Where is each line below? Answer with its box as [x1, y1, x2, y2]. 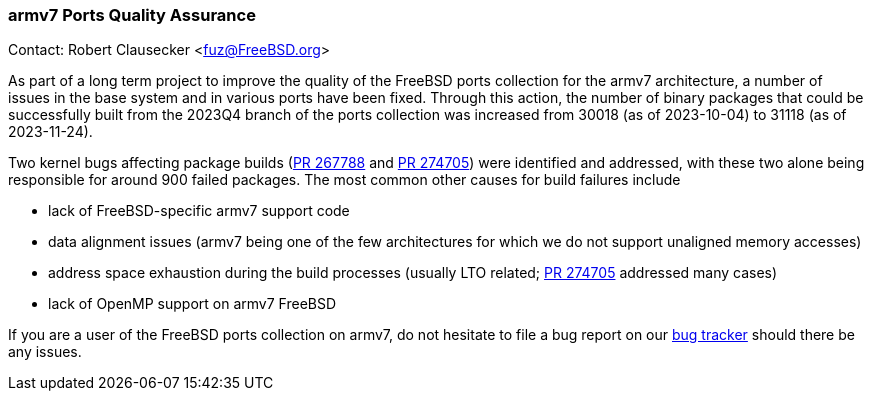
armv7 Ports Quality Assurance [8, 5, 256, 25]
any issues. [8, 343, 82, 361]
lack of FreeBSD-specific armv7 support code [48, 202, 350, 220]
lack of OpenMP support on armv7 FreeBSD [48, 295, 337, 313]
